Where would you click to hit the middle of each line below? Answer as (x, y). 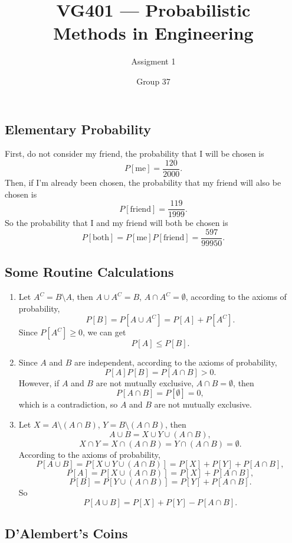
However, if (39, 382)
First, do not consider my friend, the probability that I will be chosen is (134, 153)
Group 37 (153, 81)
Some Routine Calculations (89, 272)
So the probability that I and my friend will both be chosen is (117, 223)
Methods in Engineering (153, 33)
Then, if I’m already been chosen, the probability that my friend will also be (143, 182)
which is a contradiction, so (68, 404)
